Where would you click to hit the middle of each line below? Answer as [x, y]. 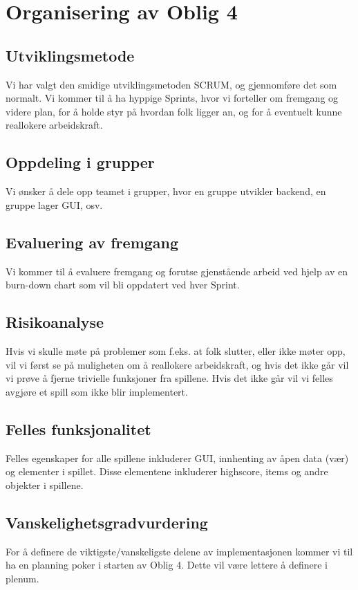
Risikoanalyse [55, 322]
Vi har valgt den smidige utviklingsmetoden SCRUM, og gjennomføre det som [171, 84]
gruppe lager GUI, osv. [54, 204]
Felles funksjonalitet [78, 428]
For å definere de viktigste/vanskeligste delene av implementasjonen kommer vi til [179, 551]
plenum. [22, 578]
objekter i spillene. [45, 485]
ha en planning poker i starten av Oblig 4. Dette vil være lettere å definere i [167, 565]
